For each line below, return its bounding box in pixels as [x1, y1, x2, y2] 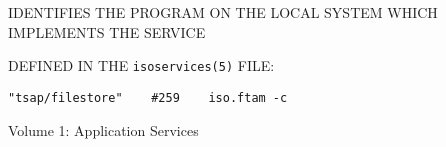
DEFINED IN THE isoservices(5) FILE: [8, 55, 275, 76]
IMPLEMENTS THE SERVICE [8, 21, 206, 42]
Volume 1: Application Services [8, 119, 199, 140]
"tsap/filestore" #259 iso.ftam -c [8, 90, 288, 105]
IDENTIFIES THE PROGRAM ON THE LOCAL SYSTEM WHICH [8, 2, 438, 22]
